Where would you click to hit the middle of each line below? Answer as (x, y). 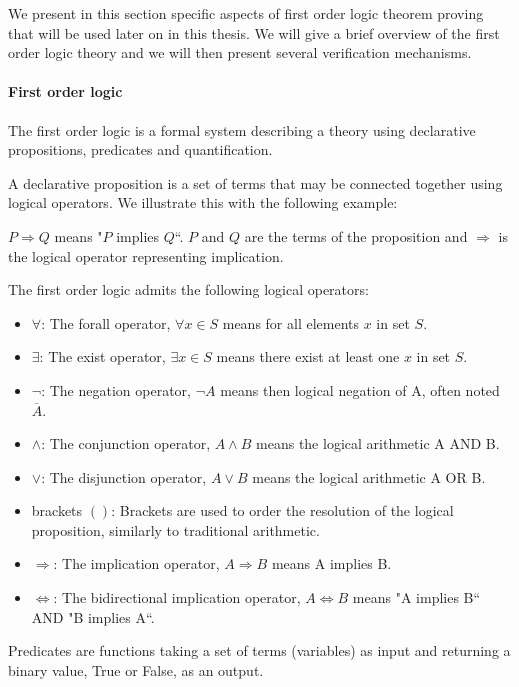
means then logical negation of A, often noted (360, 389)
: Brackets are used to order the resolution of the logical (282, 510)
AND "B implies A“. (93, 616)
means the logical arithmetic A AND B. (378, 443)
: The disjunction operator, (124, 476)
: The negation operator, (116, 389)
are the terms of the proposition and (356, 235)
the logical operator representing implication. (146, 255)
